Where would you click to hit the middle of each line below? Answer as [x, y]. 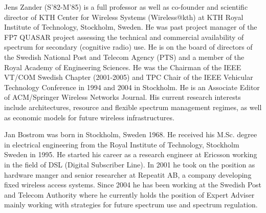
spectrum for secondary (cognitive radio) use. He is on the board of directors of [128, 47]
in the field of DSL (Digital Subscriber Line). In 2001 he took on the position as [130, 164]
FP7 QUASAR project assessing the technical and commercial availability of [124, 37]
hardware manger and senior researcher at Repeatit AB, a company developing [128, 174]
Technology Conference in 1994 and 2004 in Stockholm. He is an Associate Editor [132, 87]
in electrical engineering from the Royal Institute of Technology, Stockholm [122, 144]
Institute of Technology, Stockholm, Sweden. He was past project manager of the [131, 27]
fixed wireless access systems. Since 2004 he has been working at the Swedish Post [133, 185]
